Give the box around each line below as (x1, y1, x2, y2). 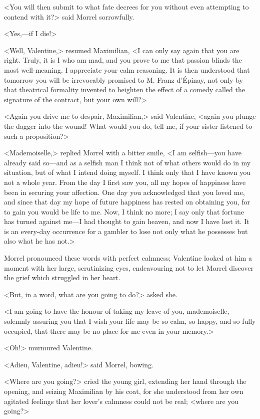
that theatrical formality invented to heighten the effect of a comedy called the (4, 84, 245, 95)
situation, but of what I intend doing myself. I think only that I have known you (4, 167, 250, 177)
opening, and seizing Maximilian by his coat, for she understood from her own (4, 386, 243, 396)
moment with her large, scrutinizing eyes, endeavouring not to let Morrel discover (4, 262, 254, 273)
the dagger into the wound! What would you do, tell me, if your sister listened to (4, 120, 252, 131)
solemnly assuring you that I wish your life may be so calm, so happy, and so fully (4, 316, 256, 326)
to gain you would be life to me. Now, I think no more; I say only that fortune (4, 206, 244, 217)
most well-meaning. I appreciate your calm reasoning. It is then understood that (4, 64, 250, 75)
